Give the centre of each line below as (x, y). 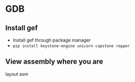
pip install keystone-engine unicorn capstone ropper (71, 46)
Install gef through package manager (52, 40)
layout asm (17, 74)
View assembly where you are (54, 62)
